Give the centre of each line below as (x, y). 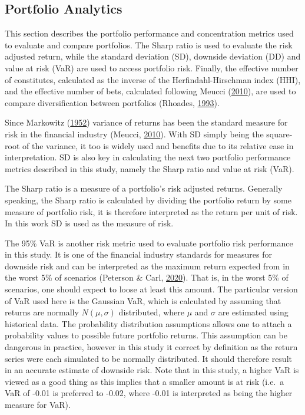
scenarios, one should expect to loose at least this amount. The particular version (151, 289)
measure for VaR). (38, 405)
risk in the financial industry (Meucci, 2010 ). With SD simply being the (134, 134)
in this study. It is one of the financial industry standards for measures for (138, 254)
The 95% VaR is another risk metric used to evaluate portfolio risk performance (149, 243)
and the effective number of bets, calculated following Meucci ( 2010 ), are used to (150, 91)
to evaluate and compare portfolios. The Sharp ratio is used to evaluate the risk (149, 45)
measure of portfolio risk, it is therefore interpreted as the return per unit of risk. (151, 211)
